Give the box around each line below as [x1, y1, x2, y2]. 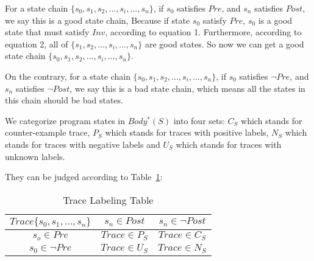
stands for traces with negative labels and [5, 137, 160, 150]
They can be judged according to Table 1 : [5, 170, 163, 183]
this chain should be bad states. [5, 94, 123, 106]
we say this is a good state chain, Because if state [5, 13, 190, 26]
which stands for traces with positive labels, [105, 126, 269, 139]
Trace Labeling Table [63, 192, 154, 207]
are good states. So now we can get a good [145, 37, 304, 50]
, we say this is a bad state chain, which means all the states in [70, 82, 305, 94]
